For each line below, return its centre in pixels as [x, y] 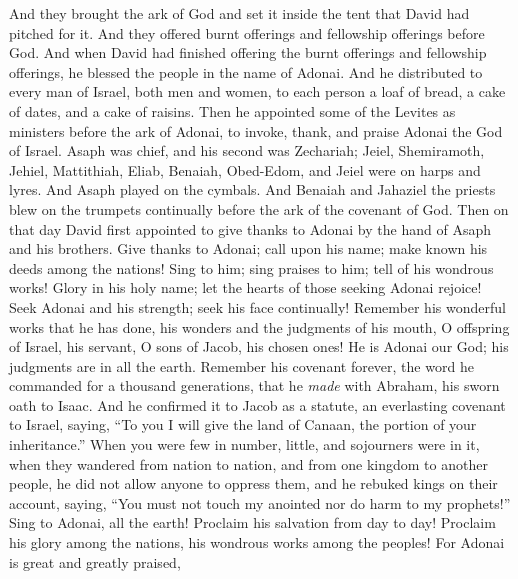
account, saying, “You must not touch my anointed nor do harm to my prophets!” [260, 502]
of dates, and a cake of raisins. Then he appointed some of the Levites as [232, 110]
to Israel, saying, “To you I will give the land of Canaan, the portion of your [243, 424]
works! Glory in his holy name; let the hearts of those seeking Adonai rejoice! [245, 287]
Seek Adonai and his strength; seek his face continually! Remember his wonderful [257, 306]
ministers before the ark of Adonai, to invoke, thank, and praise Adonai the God [256, 130]
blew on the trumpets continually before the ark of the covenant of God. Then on [259, 208]
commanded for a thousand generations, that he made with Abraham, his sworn [254, 385]
